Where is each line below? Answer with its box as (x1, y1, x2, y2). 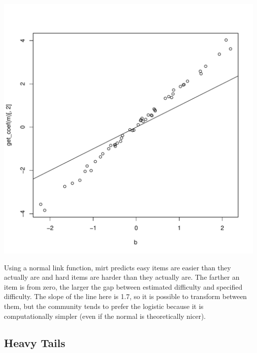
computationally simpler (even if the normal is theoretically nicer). (4, 310, 206, 321)
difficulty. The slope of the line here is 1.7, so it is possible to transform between (4, 291, 247, 302)
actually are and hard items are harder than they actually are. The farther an (4, 272, 240, 282)
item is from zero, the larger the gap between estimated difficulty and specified (4, 281, 243, 292)
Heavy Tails (4, 335, 66, 350)
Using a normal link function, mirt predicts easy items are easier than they (4, 262, 231, 272)
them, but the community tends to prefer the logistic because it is (4, 301, 204, 311)
